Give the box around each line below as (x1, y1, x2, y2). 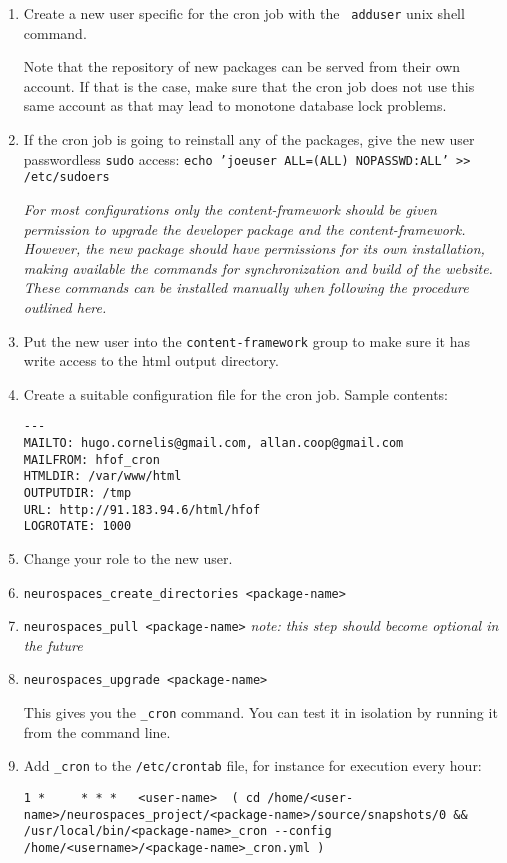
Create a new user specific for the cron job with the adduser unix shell (23, 3, 465, 23)
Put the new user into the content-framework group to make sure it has (23, 330, 470, 351)
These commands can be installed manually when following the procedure (23, 277, 469, 298)
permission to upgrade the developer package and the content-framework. (23, 218, 466, 239)
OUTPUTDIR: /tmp (23, 485, 132, 500)
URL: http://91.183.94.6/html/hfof (23, 502, 261, 517)
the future (23, 634, 83, 655)
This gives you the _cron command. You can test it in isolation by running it (23, 702, 498, 723)
